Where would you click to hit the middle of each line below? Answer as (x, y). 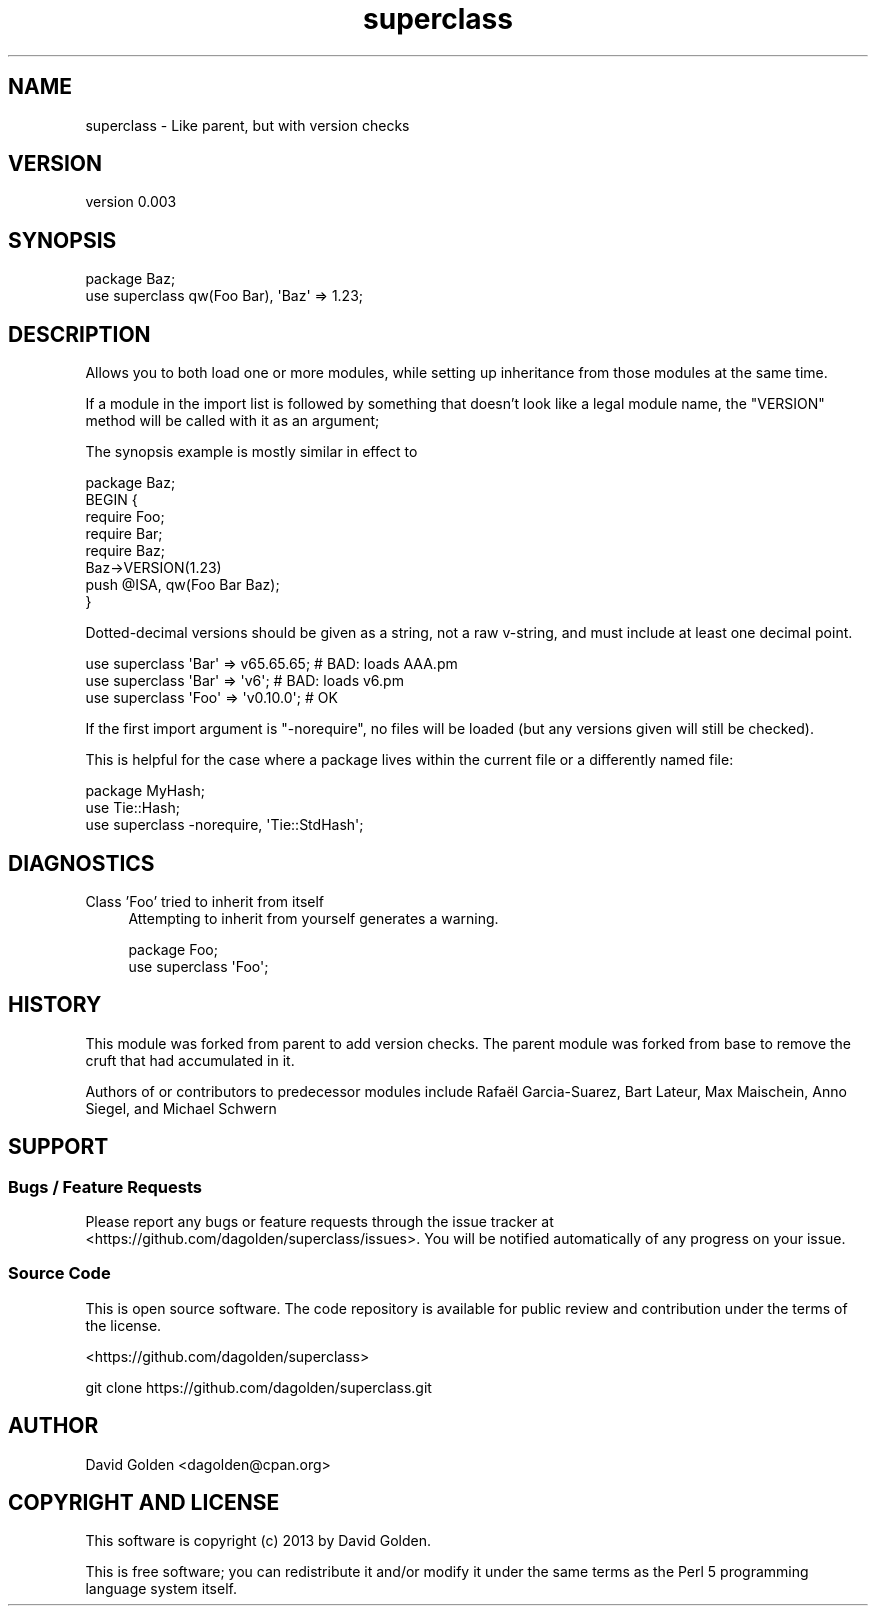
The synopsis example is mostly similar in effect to (251, 452)
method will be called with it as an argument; (232, 421)
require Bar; (124, 534)
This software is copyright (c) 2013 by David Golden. (258, 1541)
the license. (123, 1325)
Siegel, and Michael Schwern (181, 1108)
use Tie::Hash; (132, 808)
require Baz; (125, 551)
